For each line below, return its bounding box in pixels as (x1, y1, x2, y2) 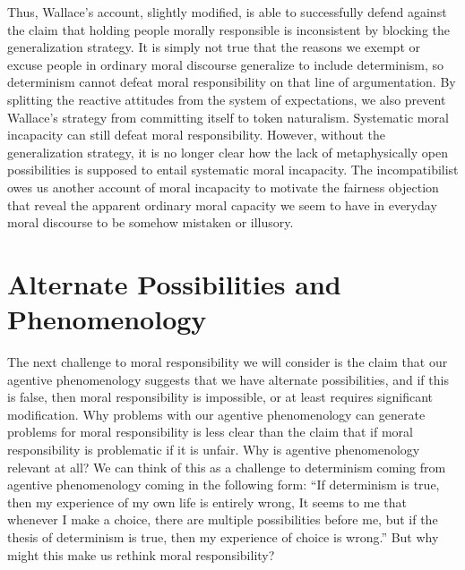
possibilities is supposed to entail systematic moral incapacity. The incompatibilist (7, 160, 459, 179)
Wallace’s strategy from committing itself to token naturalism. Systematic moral (7, 107, 449, 126)
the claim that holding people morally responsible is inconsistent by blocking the (7, 20, 450, 38)
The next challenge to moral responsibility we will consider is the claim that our (7, 353, 448, 371)
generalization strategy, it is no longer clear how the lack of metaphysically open (7, 142, 448, 161)
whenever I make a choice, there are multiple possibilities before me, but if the (7, 510, 438, 529)
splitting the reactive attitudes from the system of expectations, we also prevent (7, 89, 446, 108)
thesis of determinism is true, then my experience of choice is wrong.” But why (7, 527, 439, 546)
